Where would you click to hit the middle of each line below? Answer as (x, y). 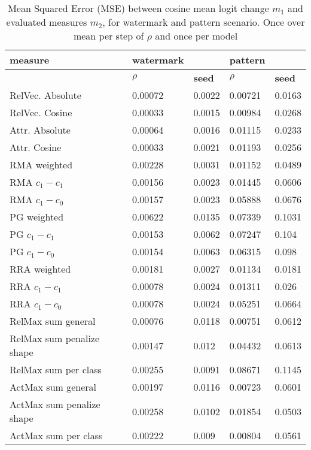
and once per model (196, 36)
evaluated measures (47, 22)
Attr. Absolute (40, 130)
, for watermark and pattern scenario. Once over (204, 22)
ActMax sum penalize (55, 404)
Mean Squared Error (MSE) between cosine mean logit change (138, 8)
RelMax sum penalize (55, 338)
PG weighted (37, 217)
